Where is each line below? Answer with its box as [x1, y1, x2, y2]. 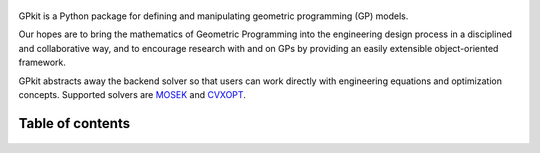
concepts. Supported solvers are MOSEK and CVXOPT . [18, 88, 247, 100]
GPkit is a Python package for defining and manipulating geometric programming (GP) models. [18, 10, 409, 22]
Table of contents [18, 115, 130, 132]
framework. [18, 56, 67, 69]
